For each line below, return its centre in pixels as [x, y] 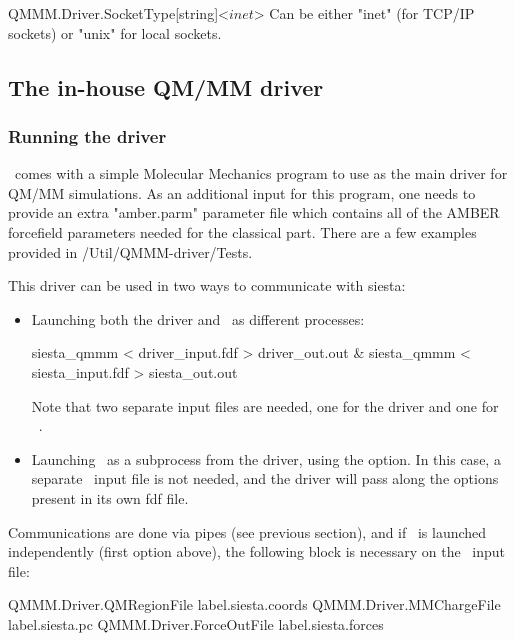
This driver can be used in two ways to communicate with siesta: [207, 285]
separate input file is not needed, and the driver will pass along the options [265, 478]
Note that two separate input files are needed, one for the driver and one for [265, 405]
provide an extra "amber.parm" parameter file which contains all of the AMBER [254, 212]
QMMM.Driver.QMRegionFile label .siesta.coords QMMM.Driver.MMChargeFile [254, 604]
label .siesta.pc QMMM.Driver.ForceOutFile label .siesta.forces [196, 623]
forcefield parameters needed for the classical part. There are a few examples [242, 231]
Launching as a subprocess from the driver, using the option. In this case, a [266, 458]
